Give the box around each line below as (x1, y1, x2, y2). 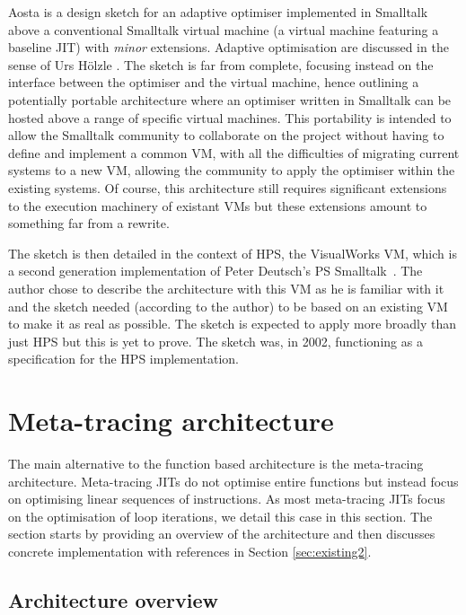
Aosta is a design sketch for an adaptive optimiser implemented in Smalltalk (8, 3, 428, 21)
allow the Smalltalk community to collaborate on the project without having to (8, 126, 444, 145)
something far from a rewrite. (8, 214, 170, 233)
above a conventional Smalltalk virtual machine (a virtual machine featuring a (8, 20, 439, 39)
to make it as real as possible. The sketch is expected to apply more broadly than (8, 314, 457, 333)
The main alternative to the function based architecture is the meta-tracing (8, 454, 424, 472)
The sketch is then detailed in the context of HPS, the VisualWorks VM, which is (8, 243, 457, 262)
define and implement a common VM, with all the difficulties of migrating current (8, 143, 460, 162)
